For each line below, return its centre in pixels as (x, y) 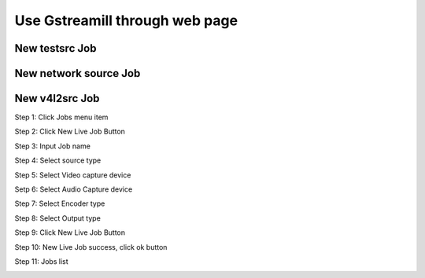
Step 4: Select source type (58, 160)
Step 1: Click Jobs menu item (61, 117)
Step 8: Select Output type (58, 218)
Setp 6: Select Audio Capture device (74, 189)
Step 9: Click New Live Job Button (70, 232)
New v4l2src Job (57, 99)
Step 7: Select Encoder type (60, 203)
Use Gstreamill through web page (126, 20)
